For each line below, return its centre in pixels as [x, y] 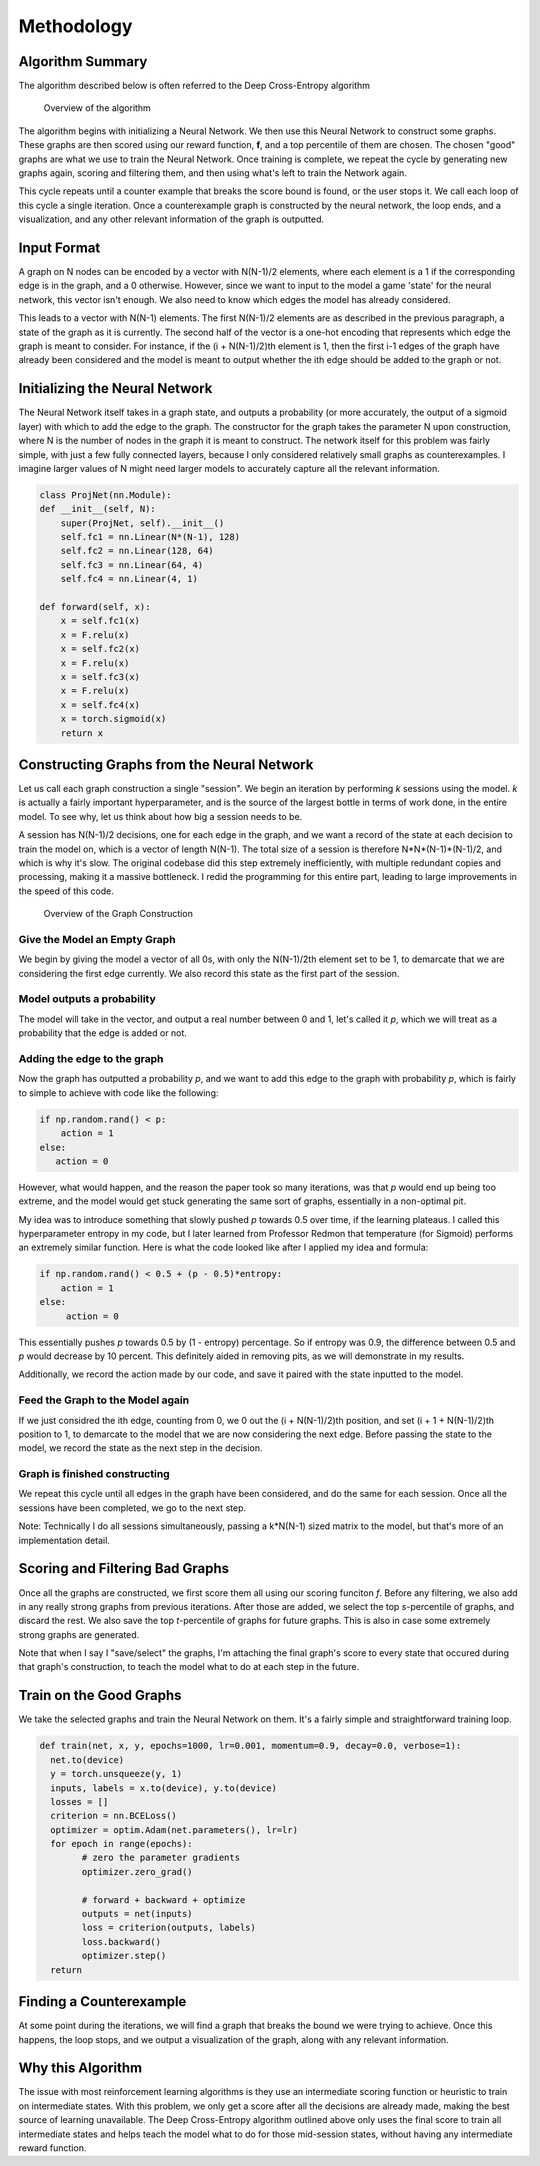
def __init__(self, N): [98, 509]
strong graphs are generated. [79, 1634]
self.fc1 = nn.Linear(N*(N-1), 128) [150, 537]
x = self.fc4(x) [100, 704]
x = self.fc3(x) [100, 676]
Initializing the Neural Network [115, 388]
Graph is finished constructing [94, 1474]
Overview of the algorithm [97, 108]
